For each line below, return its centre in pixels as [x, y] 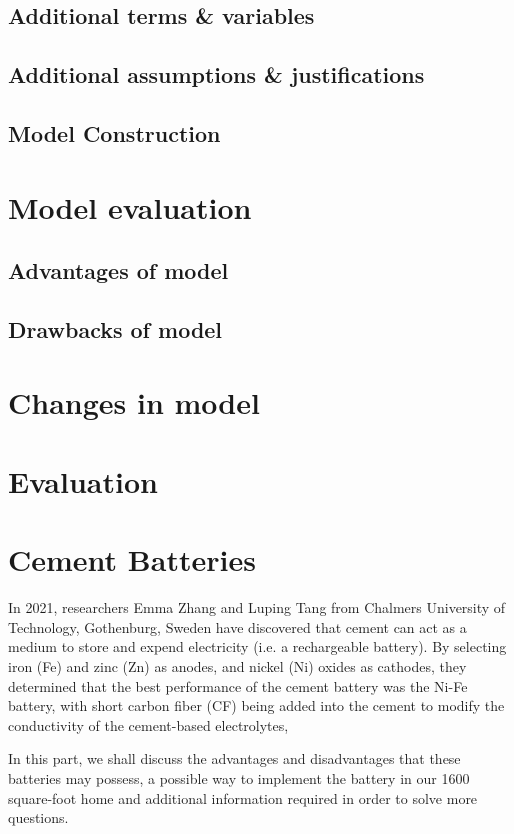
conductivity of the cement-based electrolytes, [148, 724]
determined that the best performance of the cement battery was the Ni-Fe [238, 685]
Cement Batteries [132, 559]
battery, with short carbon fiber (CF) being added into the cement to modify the [256, 705]
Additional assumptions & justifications [216, 74]
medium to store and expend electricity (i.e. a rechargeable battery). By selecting [257, 646]
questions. [38, 817]
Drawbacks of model [115, 328]
